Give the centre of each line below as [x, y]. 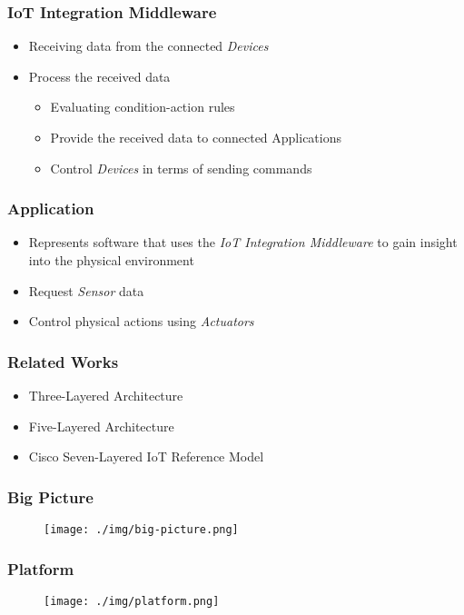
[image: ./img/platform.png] [132, 601]
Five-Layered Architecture [101, 426]
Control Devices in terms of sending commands [181, 168]
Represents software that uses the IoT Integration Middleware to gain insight [243, 242]
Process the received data [99, 76]
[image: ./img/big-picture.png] [141, 530]
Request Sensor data [86, 290]
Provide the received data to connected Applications [196, 137]
